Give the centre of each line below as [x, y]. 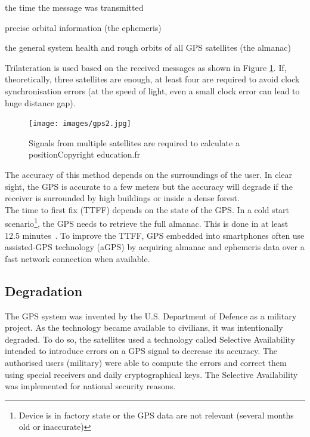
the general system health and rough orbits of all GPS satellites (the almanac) [148, 47]
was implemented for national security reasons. [90, 386]
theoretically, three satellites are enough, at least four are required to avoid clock [152, 79]
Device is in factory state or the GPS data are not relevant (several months [156, 415]
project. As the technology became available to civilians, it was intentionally [144, 327]
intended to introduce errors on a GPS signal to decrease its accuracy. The [141, 351]
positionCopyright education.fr [85, 154]
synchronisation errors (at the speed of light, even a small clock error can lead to [152, 90]
